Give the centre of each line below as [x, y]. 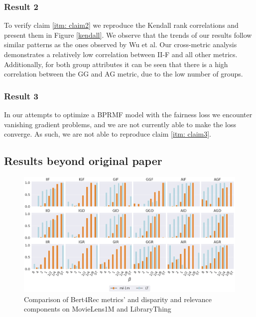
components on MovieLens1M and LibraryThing [98, 309]
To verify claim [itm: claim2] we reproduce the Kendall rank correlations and [121, 25]
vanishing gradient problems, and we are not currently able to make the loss [120, 124]
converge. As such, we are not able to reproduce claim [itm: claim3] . [108, 134]
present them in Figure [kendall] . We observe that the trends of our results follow [128, 35]
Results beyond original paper [83, 161]
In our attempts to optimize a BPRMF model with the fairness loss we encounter [128, 114]
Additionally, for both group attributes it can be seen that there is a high [116, 64]
